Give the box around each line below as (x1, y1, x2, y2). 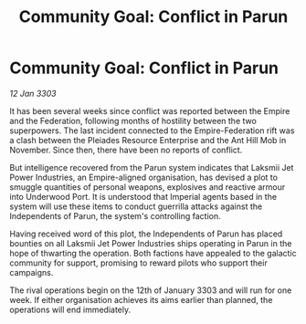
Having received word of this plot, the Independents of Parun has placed (9, 228, 283, 239)
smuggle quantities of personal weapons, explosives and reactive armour (9, 181, 286, 193)
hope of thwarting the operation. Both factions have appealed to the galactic (9, 247, 297, 258)
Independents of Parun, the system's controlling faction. (9, 210, 221, 221)
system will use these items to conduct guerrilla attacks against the (9, 201, 263, 212)
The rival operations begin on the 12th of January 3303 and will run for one (9, 285, 292, 296)
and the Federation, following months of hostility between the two (9, 115, 258, 126)
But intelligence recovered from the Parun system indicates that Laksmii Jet (9, 162, 294, 172)
